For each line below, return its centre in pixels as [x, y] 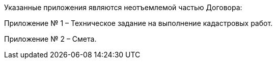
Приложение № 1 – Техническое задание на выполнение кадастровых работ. [139, 23]
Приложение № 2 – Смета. [50, 39]
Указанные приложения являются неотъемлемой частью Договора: [123, 7]
